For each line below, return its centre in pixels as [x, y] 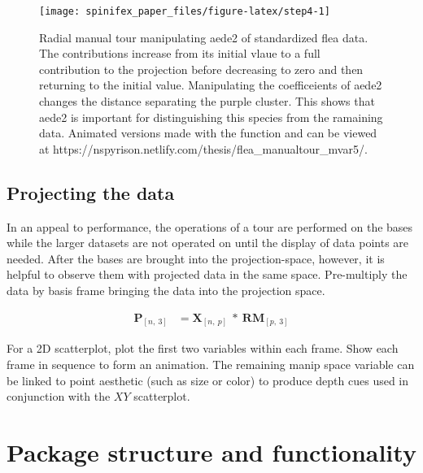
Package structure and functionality [211, 452]
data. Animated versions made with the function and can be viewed [208, 133]
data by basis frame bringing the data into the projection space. [166, 290]
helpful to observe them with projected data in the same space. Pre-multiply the [207, 274]
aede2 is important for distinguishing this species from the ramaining [211, 117]
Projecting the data [91, 192]
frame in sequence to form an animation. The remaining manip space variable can [211, 365]
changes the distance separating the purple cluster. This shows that [207, 101]
